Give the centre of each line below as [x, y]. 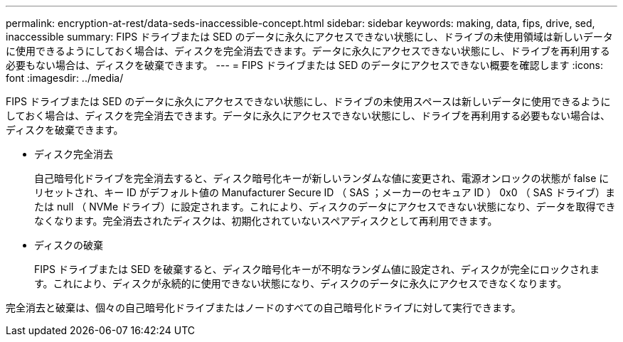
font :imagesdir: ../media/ [65, 78]
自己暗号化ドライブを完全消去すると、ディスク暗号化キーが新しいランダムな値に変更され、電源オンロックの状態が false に [322, 178]
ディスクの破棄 [69, 245]
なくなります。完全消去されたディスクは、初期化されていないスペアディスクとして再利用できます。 [266, 221]
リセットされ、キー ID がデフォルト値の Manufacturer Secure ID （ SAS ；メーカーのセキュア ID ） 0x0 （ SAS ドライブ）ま [325, 192]
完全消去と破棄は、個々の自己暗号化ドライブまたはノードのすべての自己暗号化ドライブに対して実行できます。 [263, 308]
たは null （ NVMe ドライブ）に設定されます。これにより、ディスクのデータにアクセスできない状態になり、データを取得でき [325, 207]
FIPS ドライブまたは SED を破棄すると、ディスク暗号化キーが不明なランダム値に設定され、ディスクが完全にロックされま [317, 269]
